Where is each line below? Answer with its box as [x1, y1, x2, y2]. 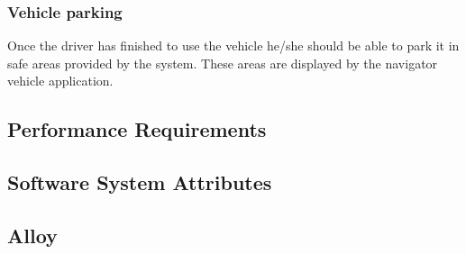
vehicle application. [7, 71, 114, 90]
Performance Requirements [7, 115, 267, 143]
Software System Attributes [7, 168, 272, 196]
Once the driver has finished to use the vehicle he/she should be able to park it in [7, 36, 460, 55]
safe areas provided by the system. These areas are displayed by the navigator [7, 53, 438, 72]
